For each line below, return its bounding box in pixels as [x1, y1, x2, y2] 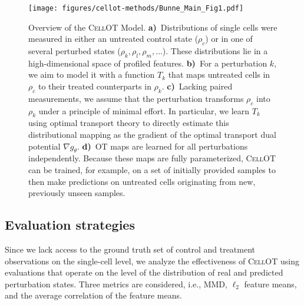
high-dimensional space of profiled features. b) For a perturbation [28, 57, 267, 69]
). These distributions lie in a [162, 45, 268, 57]
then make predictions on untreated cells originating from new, [28, 175, 256, 187]
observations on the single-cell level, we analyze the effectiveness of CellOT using [5, 254, 300, 267]
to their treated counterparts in [38, 80, 151, 92]
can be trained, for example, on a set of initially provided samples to [28, 164, 276, 175]
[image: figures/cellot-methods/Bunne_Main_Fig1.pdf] [28, 4, 244, 12]
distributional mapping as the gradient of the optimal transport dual [28, 128, 276, 141]
